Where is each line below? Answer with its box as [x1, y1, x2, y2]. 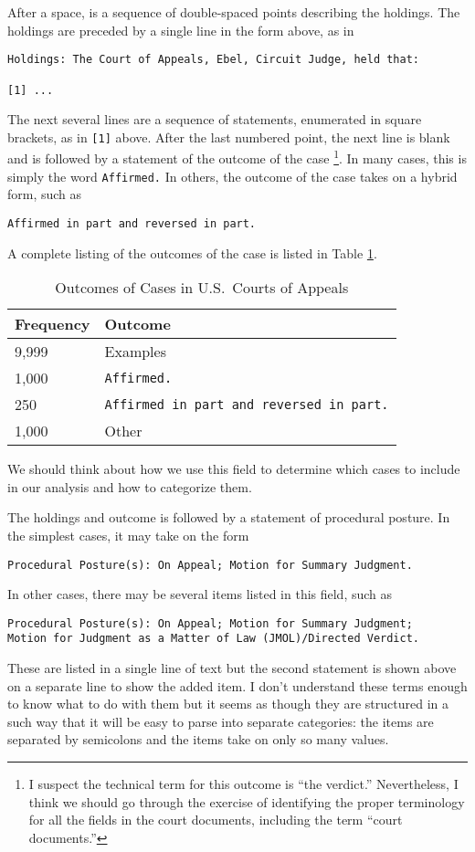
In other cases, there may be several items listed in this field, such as [7, 584, 393, 604]
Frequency [15, 313, 90, 335]
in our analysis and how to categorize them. [7, 477, 252, 496]
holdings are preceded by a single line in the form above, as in [7, 20, 354, 39]
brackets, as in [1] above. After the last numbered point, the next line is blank [7, 127, 450, 146]
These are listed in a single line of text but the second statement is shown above [7, 658, 457, 678]
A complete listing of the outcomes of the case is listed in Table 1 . [7, 243, 377, 262]
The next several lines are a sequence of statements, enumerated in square [7, 110, 422, 129]
